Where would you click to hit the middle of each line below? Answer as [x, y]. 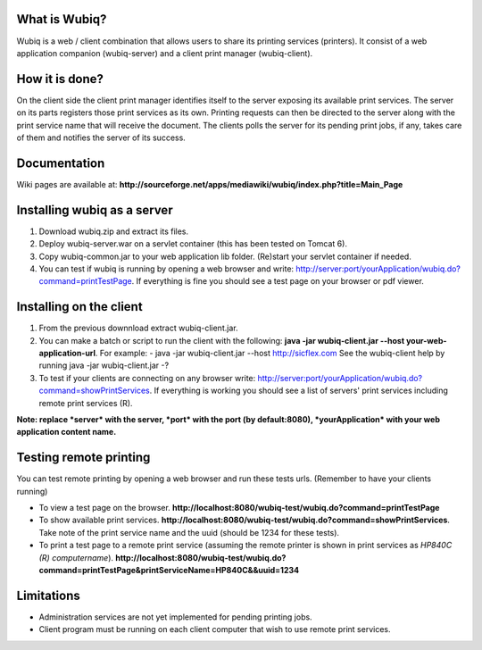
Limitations [48, 595]
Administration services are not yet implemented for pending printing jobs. [175, 617]
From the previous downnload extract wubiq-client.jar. [138, 328]
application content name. [66, 432]
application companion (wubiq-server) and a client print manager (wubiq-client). [165, 53]
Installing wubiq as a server [95, 210]
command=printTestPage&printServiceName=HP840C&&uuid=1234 [169, 571]
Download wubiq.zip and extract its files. [114, 231]
